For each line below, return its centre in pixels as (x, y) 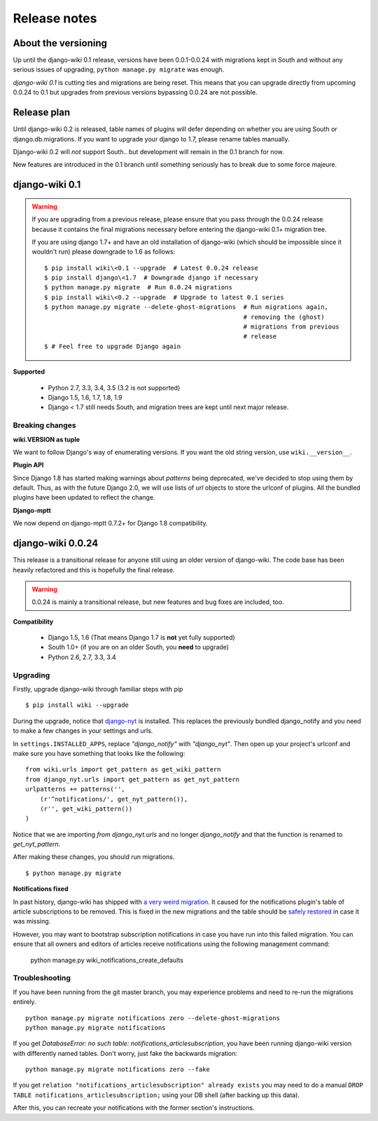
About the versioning (60, 43)
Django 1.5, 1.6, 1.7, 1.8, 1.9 (85, 397)
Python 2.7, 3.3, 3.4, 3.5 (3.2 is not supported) (114, 387)
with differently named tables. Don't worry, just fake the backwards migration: (125, 1053)
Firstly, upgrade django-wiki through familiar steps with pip (98, 689)
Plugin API (28, 465)
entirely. (24, 1002)
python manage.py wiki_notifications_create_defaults (107, 960)
